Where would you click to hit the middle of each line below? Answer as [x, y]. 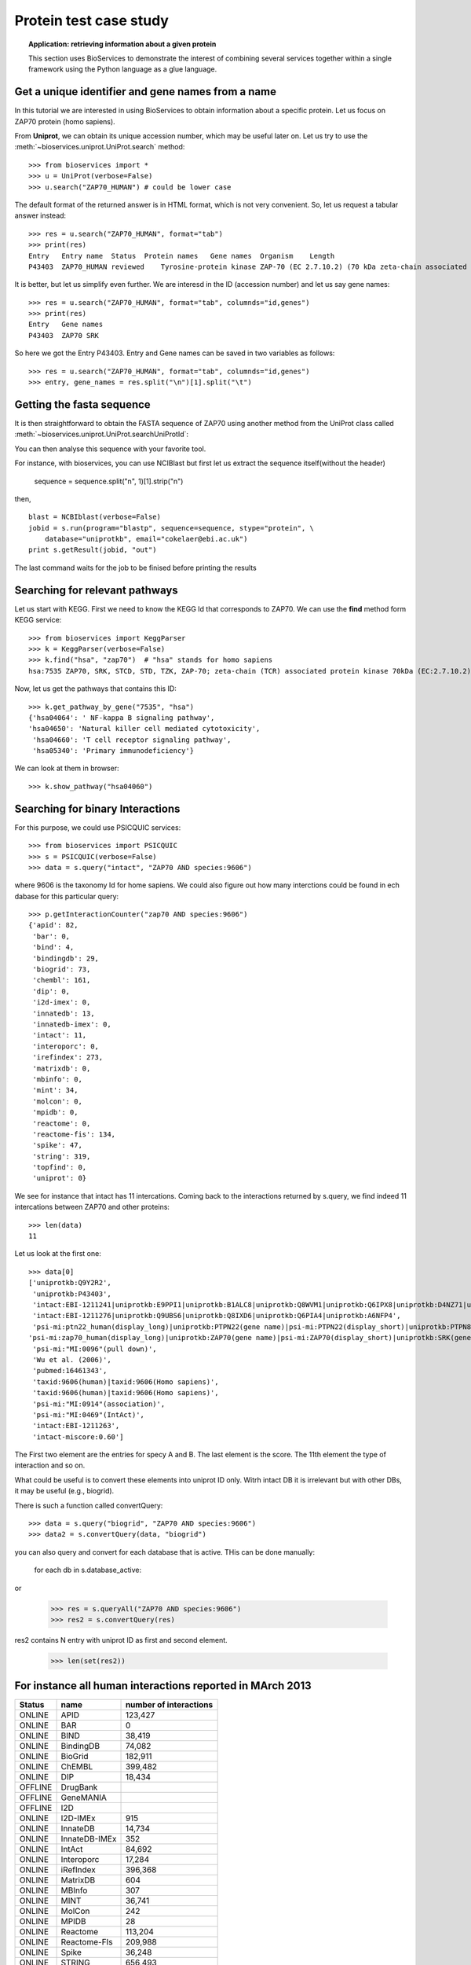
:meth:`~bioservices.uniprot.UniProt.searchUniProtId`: [101, 434]
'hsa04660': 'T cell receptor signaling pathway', [132, 740]
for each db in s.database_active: [88, 1570]
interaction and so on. [50, 1465]
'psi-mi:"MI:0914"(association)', [99, 1404]
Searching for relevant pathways [96, 590]
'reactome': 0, [62, 1123]
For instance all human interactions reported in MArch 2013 [163, 1686]
